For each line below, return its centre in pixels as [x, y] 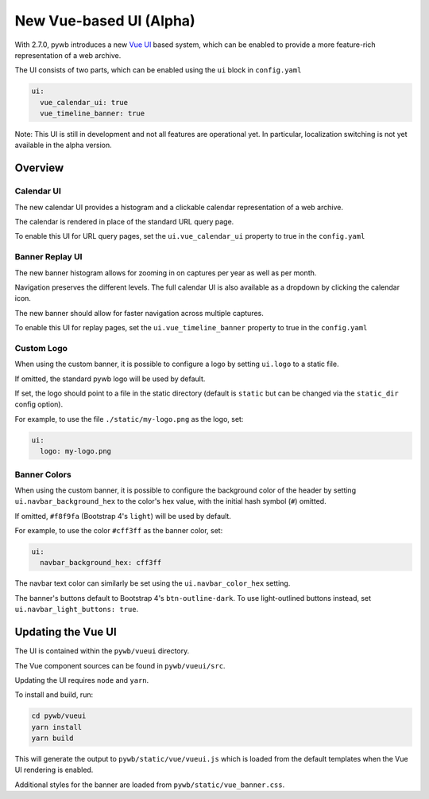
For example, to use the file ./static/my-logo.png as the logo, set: [129, 419]
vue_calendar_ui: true [84, 102]
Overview [39, 168]
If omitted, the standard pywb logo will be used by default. [110, 379]
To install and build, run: [54, 695]
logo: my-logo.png [75, 451]
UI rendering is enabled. [54, 770]
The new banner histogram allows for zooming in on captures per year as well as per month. [166, 273]
